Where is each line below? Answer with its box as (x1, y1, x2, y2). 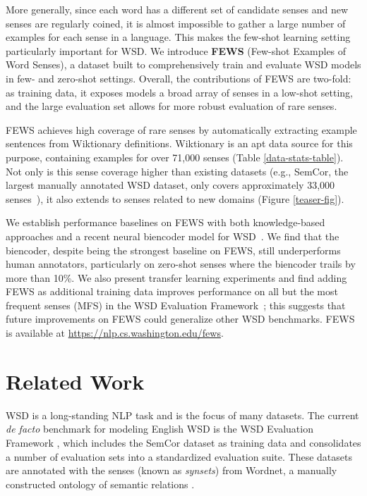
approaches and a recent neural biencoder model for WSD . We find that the (6, 228, 339, 243)
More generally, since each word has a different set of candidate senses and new (6, 2, 349, 16)
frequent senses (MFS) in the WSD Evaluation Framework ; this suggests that (6, 297, 346, 312)
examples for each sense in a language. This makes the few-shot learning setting (6, 30, 351, 44)
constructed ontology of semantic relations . (6, 476, 195, 491)
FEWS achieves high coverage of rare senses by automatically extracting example (6, 122, 357, 137)
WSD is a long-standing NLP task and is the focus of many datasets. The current (6, 407, 359, 422)
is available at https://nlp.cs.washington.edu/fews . (6, 325, 224, 340)
